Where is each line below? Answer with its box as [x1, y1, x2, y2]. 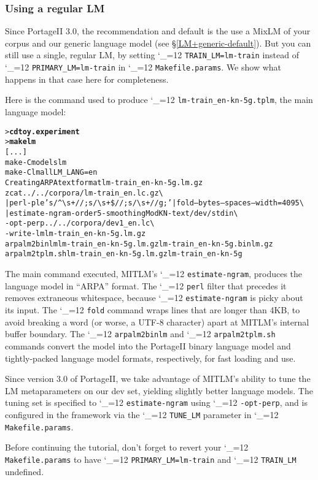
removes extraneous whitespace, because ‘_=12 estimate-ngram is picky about [5, 291, 303, 304]
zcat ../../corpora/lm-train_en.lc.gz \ [5, 188, 163, 197]
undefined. [5, 465, 44, 478]
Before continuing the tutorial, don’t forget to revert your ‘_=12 [5, 441, 249, 454]
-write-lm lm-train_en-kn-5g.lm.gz [5, 229, 146, 238]
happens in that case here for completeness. [5, 72, 169, 85]
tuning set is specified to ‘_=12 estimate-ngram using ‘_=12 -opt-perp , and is [5, 396, 308, 409]
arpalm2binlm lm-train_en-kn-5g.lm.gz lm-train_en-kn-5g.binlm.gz [5, 239, 273, 248]
